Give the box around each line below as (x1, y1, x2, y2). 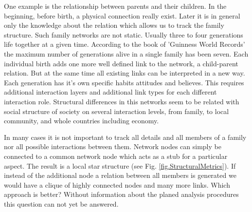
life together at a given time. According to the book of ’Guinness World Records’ (4, 39, 245, 49)
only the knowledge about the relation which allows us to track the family (4, 20, 224, 30)
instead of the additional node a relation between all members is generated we (4, 170, 236, 180)
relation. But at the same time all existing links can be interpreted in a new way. (4, 68, 245, 78)
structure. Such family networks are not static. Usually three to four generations (4, 29, 243, 39)
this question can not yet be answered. (4, 198, 119, 209)
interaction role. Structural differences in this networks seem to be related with (4, 96, 239, 106)
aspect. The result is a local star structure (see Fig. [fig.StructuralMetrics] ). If (4, 160, 236, 171)
